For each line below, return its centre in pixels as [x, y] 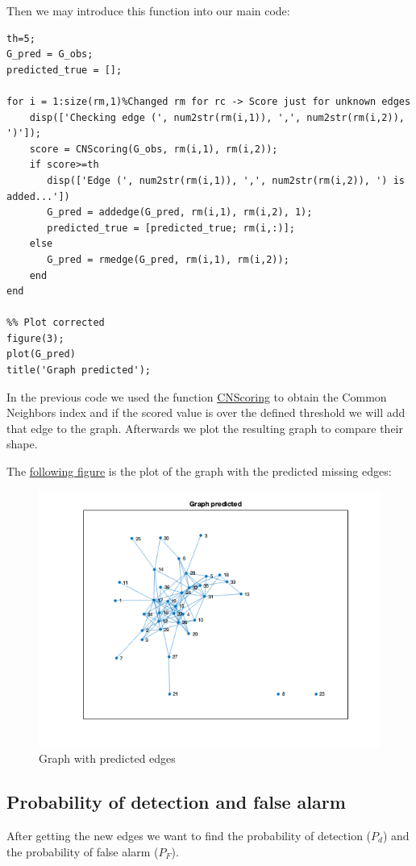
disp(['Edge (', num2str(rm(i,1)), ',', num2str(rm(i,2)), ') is [226, 180]
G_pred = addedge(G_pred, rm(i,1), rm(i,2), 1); [180, 212]
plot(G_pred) [41, 354]
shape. [22, 444]
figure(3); [35, 338]
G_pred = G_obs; [50, 54]
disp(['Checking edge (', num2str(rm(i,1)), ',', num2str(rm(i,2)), [217, 117]
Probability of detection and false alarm [176, 802]
